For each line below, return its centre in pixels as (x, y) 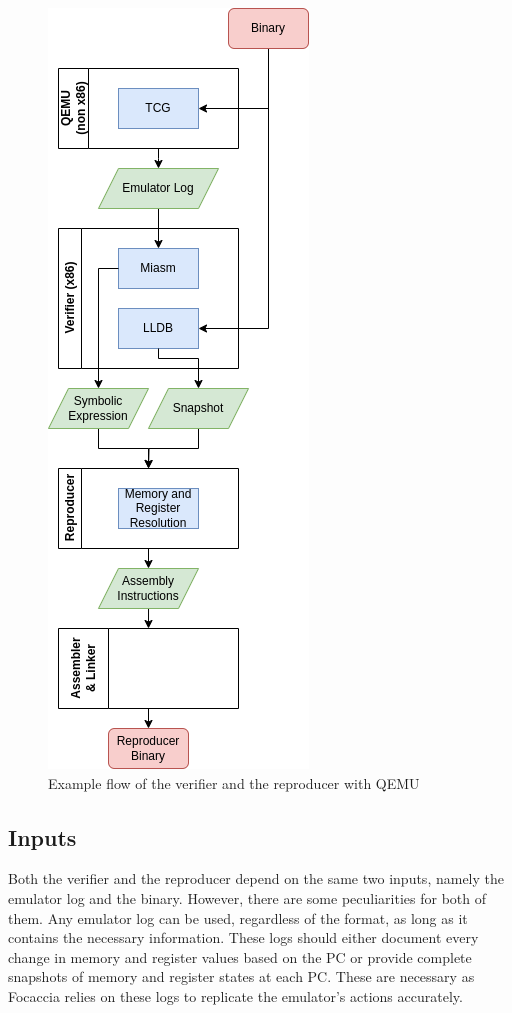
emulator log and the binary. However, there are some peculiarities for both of (247, 897)
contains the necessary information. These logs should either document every (243, 937)
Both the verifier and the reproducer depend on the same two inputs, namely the (256, 878)
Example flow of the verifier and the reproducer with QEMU (234, 782)
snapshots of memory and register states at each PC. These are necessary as (241, 976)
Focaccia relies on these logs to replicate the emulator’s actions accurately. (235, 995)
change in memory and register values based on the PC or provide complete (240, 956)
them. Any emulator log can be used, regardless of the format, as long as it (238, 917)
